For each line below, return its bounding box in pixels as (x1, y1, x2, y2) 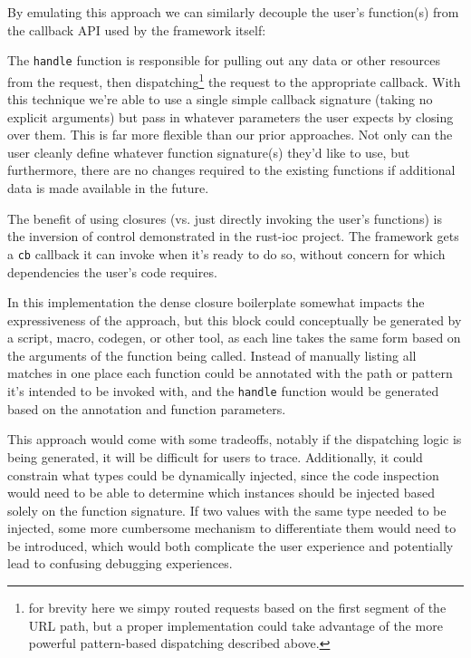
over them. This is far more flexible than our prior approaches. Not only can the (7, 125, 453, 144)
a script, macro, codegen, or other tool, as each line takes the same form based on (7, 328, 461, 347)
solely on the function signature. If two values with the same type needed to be (7, 500, 447, 519)
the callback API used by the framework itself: (7, 20, 266, 39)
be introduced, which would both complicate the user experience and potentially (7, 536, 454, 555)
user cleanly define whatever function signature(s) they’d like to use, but (7, 142, 410, 161)
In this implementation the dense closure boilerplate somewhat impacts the (7, 293, 425, 312)
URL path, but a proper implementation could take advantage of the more (28, 615, 443, 634)
